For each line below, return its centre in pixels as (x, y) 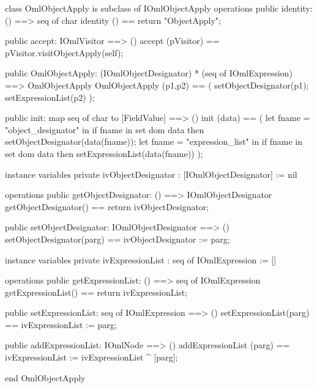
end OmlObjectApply (45, 377)
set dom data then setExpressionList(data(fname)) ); (104, 153)
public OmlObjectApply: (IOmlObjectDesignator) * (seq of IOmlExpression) (149, 73)
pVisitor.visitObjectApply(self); (64, 52)
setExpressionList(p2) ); (50, 97)
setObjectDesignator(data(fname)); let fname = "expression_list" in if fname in (154, 141)
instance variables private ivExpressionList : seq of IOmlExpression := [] (141, 259)
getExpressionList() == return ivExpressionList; (96, 292)
